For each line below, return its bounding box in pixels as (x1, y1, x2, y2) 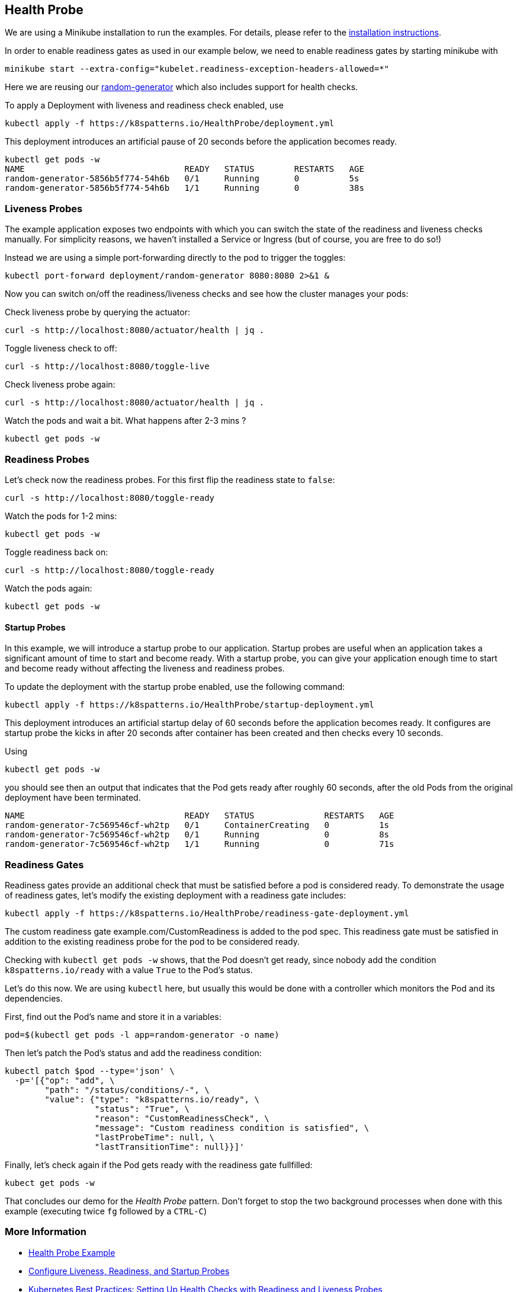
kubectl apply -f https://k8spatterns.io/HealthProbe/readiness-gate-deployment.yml (5, 908, 409, 918)
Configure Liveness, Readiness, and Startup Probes (28, 1265, 230, 1276)
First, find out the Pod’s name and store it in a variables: (5, 1011, 221, 1022)
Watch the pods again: (5, 583, 92, 593)
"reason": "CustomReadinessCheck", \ (94, 1113, 269, 1123)
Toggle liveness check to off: (5, 343, 117, 354)
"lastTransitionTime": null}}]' (94, 1141, 245, 1152)
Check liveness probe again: (5, 379, 115, 390)
